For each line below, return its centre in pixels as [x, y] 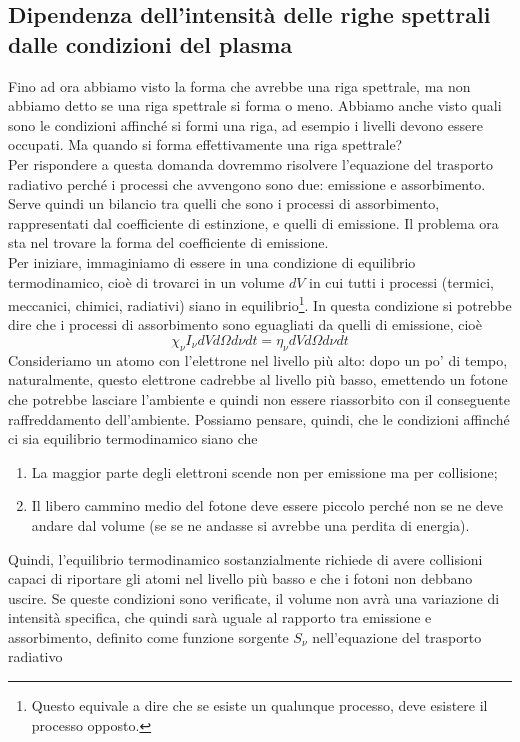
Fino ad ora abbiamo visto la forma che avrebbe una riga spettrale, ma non [239, 85]
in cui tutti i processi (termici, [401, 281]
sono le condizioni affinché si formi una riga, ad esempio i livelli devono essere [245, 124]
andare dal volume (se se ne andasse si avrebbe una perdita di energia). [250, 524]
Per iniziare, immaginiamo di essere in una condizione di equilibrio [212, 261]
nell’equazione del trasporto [397, 636]
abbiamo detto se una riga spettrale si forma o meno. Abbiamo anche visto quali [255, 105]
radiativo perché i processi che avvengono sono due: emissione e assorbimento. [247, 183]
